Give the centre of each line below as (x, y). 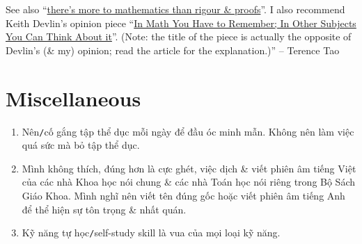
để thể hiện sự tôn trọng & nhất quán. (104, 209)
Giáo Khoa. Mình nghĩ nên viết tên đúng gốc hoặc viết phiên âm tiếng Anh (183, 195)
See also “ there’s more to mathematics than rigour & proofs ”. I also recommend (175, 9)
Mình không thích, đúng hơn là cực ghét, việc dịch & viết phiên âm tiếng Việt (189, 168)
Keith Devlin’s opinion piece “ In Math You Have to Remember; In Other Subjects (181, 23)
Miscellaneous (73, 98)
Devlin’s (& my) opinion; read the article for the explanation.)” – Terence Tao (173, 50)
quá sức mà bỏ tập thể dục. (81, 145)
